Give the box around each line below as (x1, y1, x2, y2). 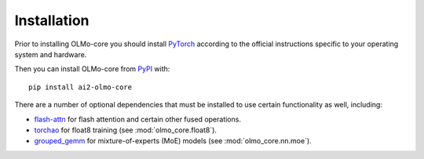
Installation (14, 12, 90, 29)
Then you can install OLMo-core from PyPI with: (14, 64, 170, 74)
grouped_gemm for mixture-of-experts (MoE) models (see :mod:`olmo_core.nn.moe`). (34, 136, 312, 146)
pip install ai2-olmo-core (28, 82, 133, 92)
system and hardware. (14, 49, 87, 59)
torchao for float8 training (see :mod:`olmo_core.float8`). (34, 125, 217, 135)
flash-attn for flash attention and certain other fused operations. (34, 114, 241, 124)
